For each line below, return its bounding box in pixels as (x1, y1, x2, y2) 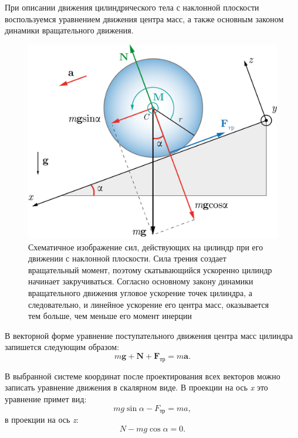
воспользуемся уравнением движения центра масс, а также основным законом (5, 12, 284, 25)
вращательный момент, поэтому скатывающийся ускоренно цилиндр (28, 263, 272, 276)
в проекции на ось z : (5, 413, 79, 425)
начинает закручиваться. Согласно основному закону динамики (28, 275, 253, 287)
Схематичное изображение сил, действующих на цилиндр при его (28, 240, 263, 253)
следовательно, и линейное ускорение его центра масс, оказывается (28, 298, 269, 310)
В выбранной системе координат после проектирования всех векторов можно (5, 369, 280, 382)
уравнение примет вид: (5, 392, 87, 405)
